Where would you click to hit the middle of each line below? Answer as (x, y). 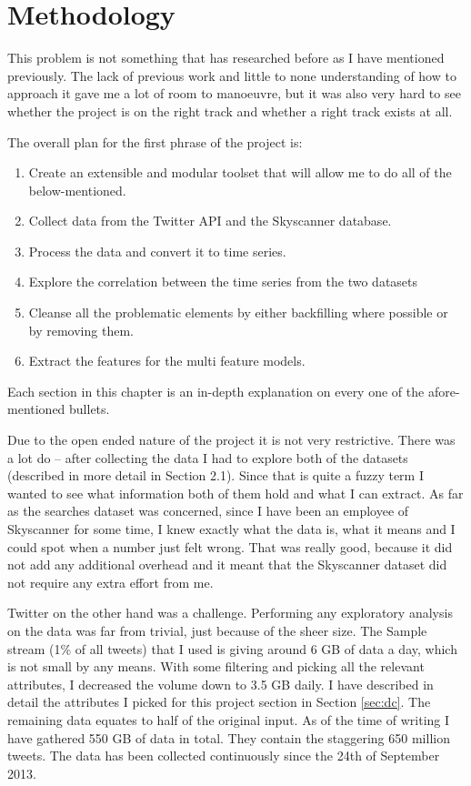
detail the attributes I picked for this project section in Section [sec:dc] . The (219, 702)
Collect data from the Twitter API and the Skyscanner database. (210, 221)
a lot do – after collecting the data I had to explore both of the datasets (208, 457)
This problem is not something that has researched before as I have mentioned (226, 58)
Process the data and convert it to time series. (157, 251)
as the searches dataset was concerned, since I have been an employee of (208, 511)
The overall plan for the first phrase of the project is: (155, 141)
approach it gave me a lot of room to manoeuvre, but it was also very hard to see (234, 93)
